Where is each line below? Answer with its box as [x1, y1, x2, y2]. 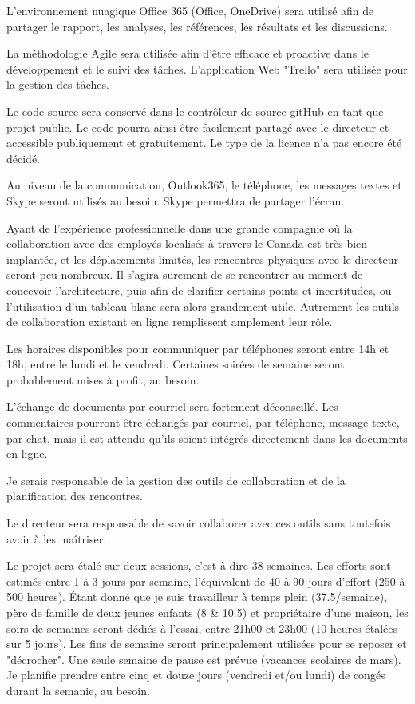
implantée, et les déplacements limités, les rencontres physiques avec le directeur [6, 250, 398, 267]
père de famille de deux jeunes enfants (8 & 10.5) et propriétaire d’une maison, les [6, 604, 409, 620]
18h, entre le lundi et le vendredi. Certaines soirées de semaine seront [6, 356, 345, 372]
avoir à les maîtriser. [6, 530, 107, 547]
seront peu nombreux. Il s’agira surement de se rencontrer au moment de [6, 266, 363, 283]
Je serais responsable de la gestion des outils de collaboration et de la [6, 471, 346, 488]
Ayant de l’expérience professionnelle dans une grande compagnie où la [6, 219, 353, 236]
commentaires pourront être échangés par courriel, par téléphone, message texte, [6, 414, 400, 431]
